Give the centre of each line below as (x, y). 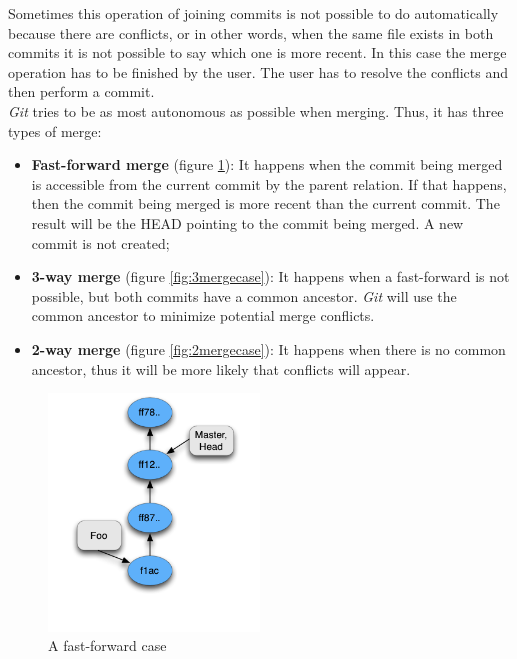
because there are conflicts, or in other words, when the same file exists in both (251, 32)
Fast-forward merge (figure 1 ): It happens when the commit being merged (267, 164)
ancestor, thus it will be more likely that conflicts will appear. (221, 368)
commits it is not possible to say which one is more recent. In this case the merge (257, 52)
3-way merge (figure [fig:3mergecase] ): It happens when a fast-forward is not (270, 276)
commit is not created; (100, 242)
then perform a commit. (81, 91)
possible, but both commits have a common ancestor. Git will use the (244, 295)
